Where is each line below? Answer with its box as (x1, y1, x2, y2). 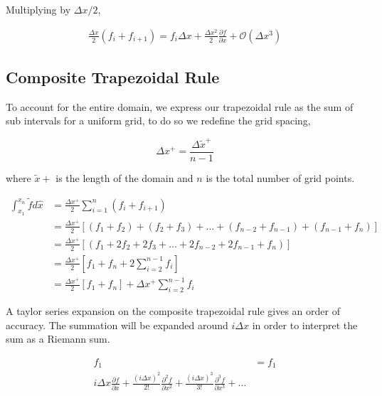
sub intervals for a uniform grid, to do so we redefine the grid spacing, (6, 113, 311, 128)
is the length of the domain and (55, 170, 193, 185)
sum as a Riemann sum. (6, 331, 110, 346)
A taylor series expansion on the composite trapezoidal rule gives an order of (6, 304, 340, 319)
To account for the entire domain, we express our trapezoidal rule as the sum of (6, 99, 354, 114)
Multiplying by (6, 2, 71, 16)
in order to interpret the (252, 317, 358, 332)
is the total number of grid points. (206, 170, 355, 185)
